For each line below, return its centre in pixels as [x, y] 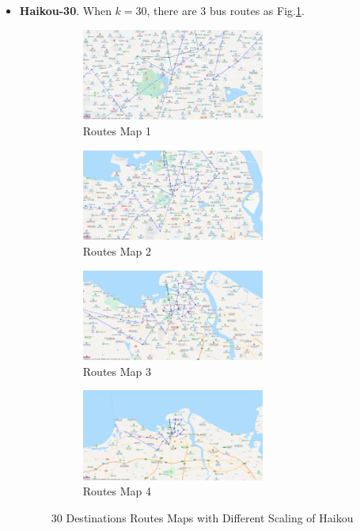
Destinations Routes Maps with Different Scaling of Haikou [210, 517]
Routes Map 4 [117, 491]
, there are [172, 10]
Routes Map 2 [117, 251]
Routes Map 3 [117, 371]
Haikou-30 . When [65, 10]
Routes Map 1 [117, 131]
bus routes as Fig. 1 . [257, 10]
